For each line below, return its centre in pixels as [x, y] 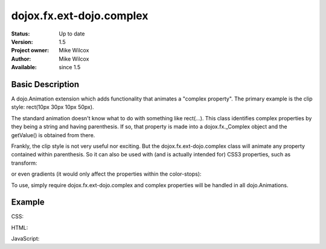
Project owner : [30, 51]
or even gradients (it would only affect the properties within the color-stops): [106, 174]
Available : [24, 67]
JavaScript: [25, 239]
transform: [24, 163]
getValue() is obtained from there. [53, 135]
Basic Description [45, 84]
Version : [22, 41]
